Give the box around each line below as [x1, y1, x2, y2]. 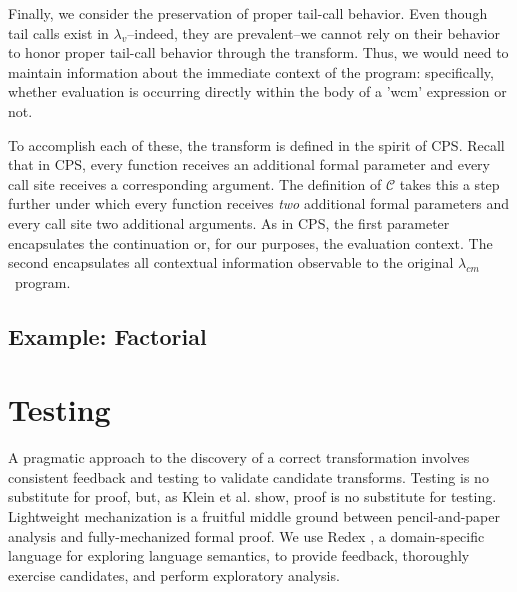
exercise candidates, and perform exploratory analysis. [8, 564, 340, 585]
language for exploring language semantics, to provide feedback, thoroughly [8, 545, 470, 566]
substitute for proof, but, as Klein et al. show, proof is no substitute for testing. [8, 486, 497, 507]
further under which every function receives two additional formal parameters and [8, 193, 510, 214]
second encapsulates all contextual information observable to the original [8, 252, 454, 273]
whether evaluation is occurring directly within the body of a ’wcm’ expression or [8, 81, 507, 102]
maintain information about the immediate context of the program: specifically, [8, 61, 494, 82]
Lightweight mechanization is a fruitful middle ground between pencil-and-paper [8, 506, 500, 526]
